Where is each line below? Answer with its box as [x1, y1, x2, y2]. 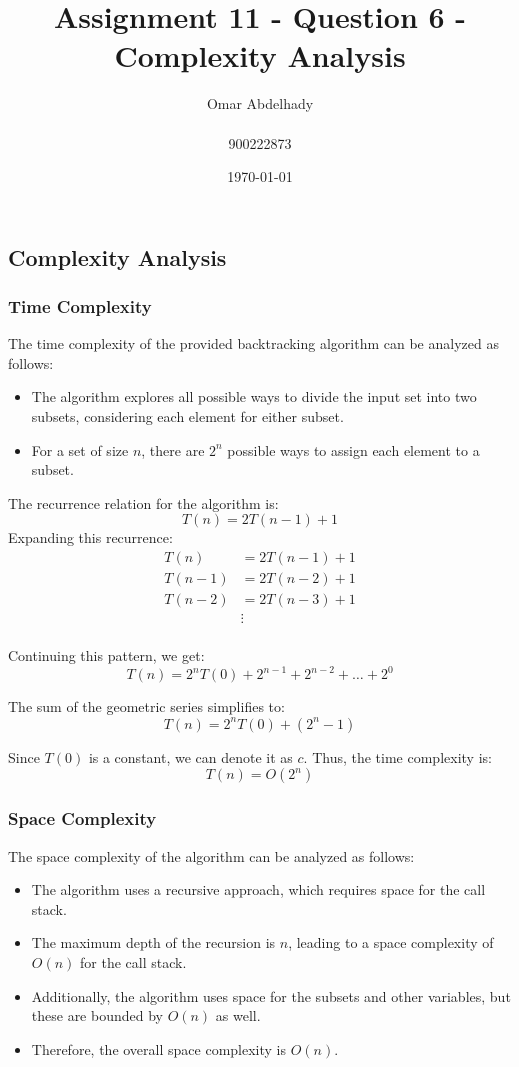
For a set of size [31, 439, 129, 460]
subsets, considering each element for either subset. [31, 406, 344, 427]
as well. [215, 1005, 261, 1026]
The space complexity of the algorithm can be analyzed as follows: [8, 845, 415, 866]
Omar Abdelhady [206, 93, 314, 114]
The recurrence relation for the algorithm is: [8, 492, 279, 513]
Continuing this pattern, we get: [8, 645, 205, 666]
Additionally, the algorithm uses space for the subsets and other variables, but [31, 985, 511, 1006]
